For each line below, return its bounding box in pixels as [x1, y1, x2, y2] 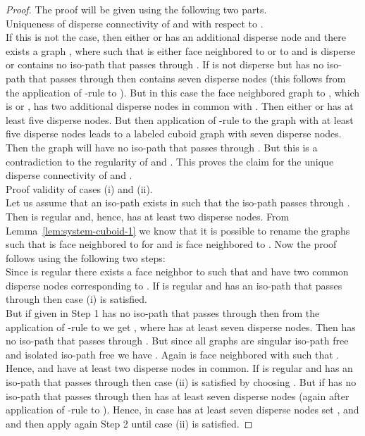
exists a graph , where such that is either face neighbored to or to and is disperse [6, 43, 356, 58]
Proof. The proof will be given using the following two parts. [6, 2, 267, 16]
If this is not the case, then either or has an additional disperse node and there [6, 30, 346, 44]
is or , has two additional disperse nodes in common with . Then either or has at [6, 99, 354, 113]
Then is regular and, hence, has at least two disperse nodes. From [6, 208, 290, 223]
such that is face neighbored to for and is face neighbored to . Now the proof [6, 237, 337, 251]
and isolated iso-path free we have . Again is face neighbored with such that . [6, 347, 340, 361]
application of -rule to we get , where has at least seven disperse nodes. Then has [6, 319, 356, 334]
